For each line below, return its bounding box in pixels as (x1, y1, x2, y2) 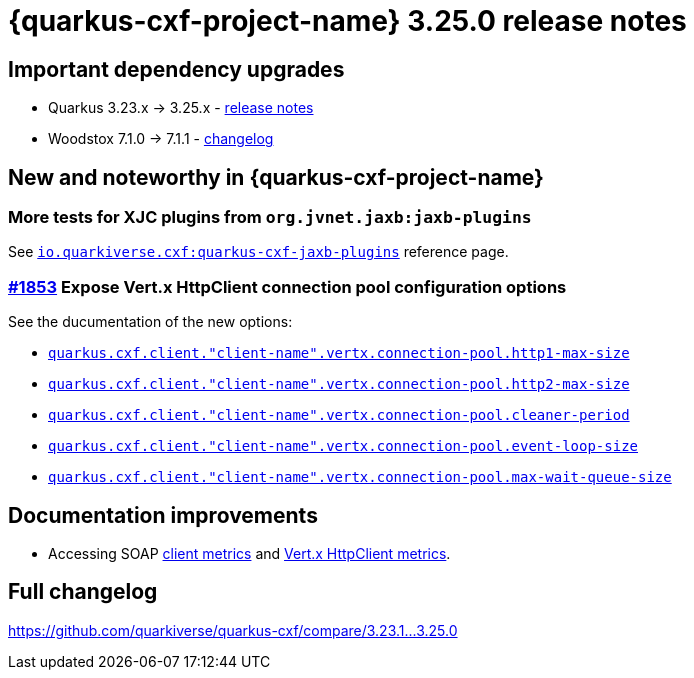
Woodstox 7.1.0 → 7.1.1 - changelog (48, 130, 274, 148)
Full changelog (8, 579, 158, 605)
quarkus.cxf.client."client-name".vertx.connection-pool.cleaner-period (48, 407, 630, 424)
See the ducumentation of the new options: (8, 313, 293, 331)
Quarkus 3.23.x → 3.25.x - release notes (48, 99, 314, 117)
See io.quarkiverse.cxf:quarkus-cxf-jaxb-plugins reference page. (8, 243, 509, 261)
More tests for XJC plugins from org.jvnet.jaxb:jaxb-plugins (8, 207, 532, 228)
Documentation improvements (8, 502, 318, 528)
